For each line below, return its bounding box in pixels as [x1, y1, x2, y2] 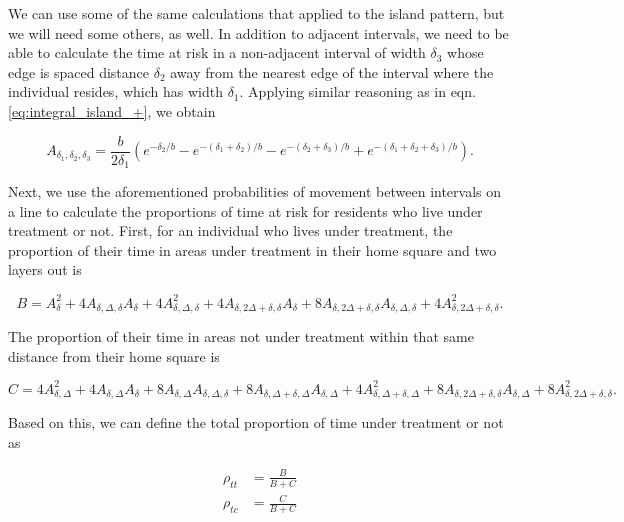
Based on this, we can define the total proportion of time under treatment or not [8, 412, 504, 433]
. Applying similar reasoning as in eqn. [239, 81, 476, 102]
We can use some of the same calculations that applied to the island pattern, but [8, 3, 505, 23]
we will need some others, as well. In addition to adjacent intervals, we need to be [8, 22, 509, 43]
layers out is [8, 259, 82, 280]
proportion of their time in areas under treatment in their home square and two [8, 239, 497, 260]
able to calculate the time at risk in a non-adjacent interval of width [8, 42, 426, 63]
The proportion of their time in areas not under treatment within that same [8, 326, 474, 346]
